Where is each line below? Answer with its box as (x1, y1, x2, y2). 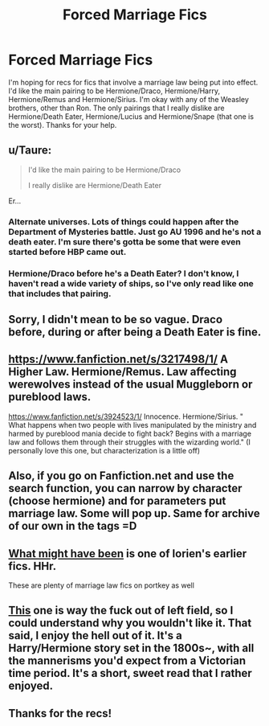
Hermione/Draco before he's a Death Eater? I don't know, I (8, 268, 239, 279)
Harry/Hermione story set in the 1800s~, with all (8, 642, 255, 655)
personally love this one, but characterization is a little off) (8, 445, 201, 455)
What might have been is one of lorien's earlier (8, 547, 247, 560)
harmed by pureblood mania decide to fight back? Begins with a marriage (8, 429, 251, 438)
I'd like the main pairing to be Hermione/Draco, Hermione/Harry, (8, 86, 221, 96)
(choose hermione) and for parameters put (8, 494, 226, 508)
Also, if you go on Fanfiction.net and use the (8, 469, 234, 483)
